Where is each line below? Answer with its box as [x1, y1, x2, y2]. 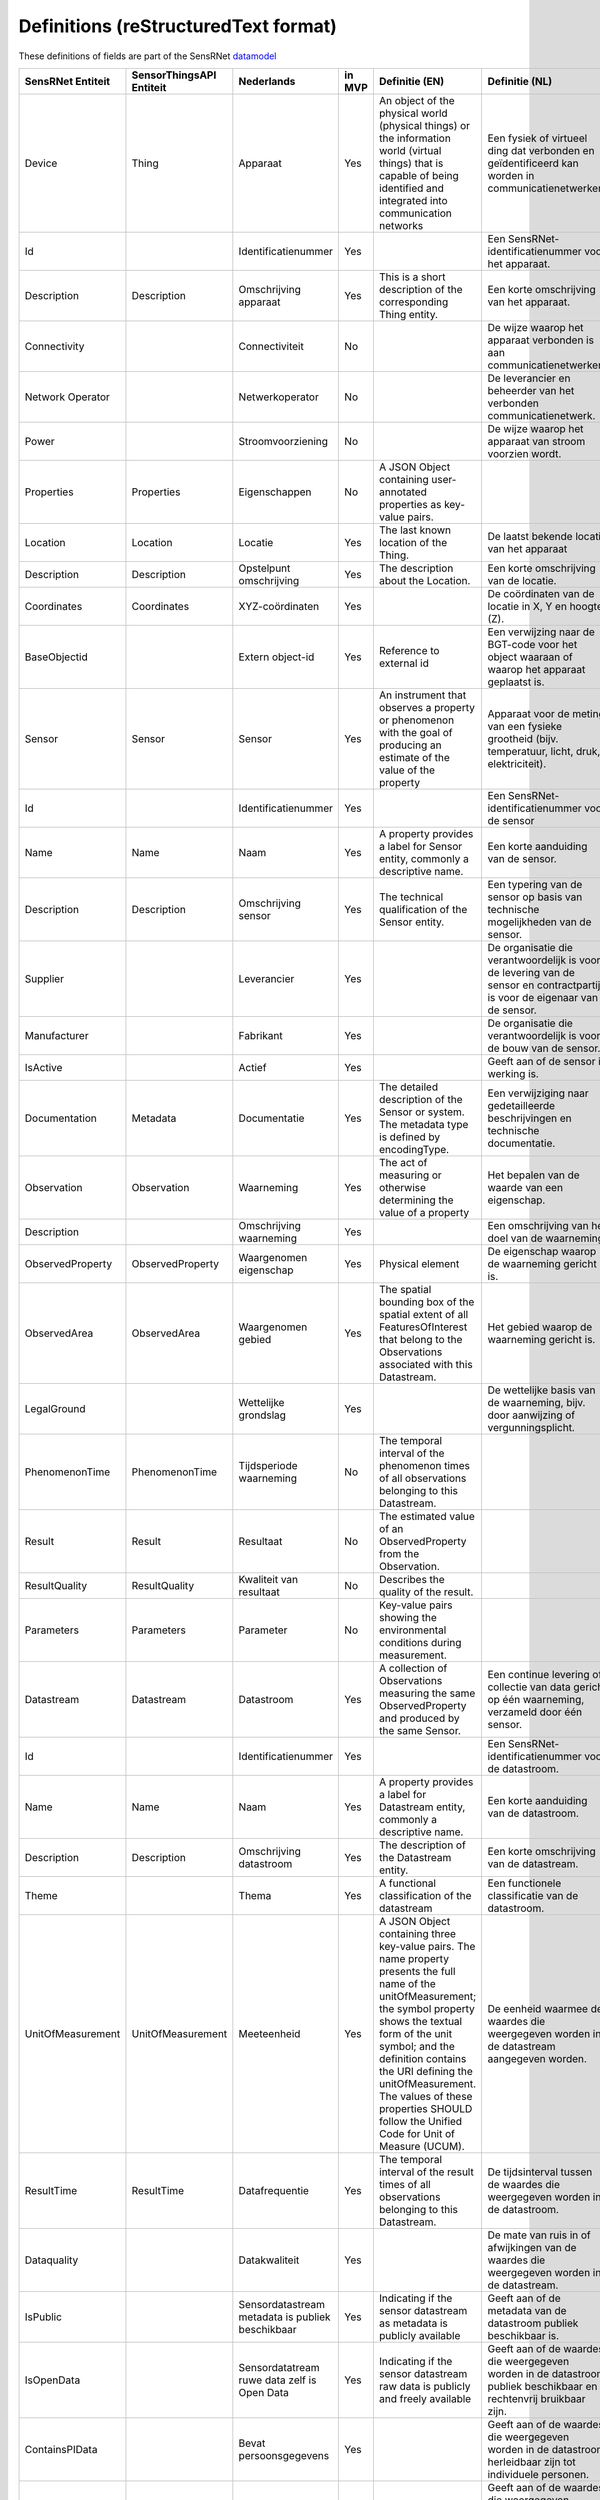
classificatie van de [487, 1888, 579, 1902]
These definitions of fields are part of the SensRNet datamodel [18, 50, 277, 62]
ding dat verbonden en [487, 143, 595, 157]
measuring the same [378, 1686, 476, 1700]
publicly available [378, 2328, 461, 2342]
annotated [378, 485, 427, 499]
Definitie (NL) [487, 74, 553, 88]
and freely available [378, 2391, 472, 2405]
